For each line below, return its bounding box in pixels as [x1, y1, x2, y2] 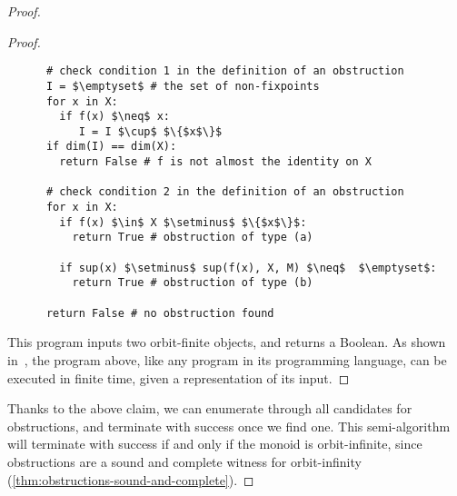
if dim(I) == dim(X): [45, 140, 177, 154]
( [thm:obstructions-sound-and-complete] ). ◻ [7, 470, 254, 489]
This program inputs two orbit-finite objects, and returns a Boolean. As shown [7, 332, 446, 352]
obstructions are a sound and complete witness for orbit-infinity [7, 451, 362, 471]
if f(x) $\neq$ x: [59, 110, 170, 124]
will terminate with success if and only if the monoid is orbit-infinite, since [7, 434, 422, 453]
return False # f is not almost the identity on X [59, 155, 372, 169]
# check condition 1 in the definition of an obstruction [45, 64, 404, 78]
